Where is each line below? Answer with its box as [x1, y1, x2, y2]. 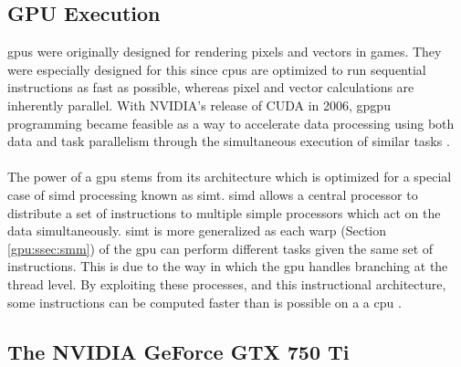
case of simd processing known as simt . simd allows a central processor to [7, 184, 418, 204]
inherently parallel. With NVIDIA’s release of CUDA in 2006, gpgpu [7, 95, 391, 114]
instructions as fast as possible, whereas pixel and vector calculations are [7, 78, 414, 97]
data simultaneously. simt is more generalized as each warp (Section [7, 221, 387, 240]
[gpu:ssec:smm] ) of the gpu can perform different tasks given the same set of [7, 238, 434, 257]
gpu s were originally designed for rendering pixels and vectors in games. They [7, 42, 442, 61]
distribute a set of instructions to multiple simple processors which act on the [7, 203, 441, 222]
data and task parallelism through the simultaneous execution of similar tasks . [7, 131, 450, 151]
